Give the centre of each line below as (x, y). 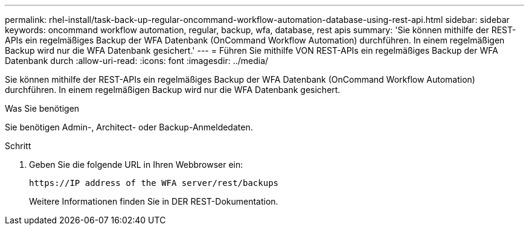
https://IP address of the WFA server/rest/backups (154, 183)
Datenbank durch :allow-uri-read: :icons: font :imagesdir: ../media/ (137, 61)
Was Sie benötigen (42, 108)
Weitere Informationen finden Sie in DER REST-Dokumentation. (154, 201)
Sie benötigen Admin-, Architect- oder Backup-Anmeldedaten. (129, 127)
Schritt (18, 146)
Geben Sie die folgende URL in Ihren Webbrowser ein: (136, 165)
